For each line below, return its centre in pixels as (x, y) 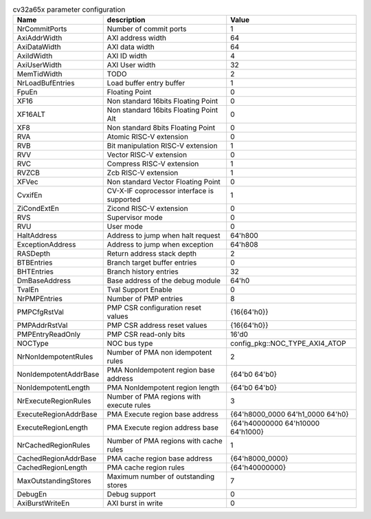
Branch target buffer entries (152, 263)
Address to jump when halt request (164, 236)
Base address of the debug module (164, 280)
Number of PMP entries (145, 299)
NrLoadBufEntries (46, 83)
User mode (125, 227)
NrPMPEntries (40, 299)
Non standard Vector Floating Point (164, 182)
